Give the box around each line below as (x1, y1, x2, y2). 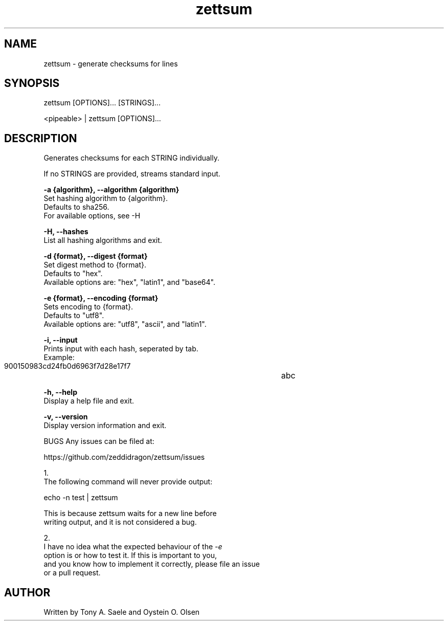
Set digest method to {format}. (43, 260, 146, 270)
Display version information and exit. (43, 421, 167, 430)
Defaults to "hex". (43, 269, 103, 278)
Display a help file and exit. (43, 396, 135, 406)
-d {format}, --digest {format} (43, 252, 148, 261)
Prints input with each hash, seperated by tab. (43, 344, 198, 353)
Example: (43, 353, 75, 362)
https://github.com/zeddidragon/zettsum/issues (43, 453, 205, 462)
